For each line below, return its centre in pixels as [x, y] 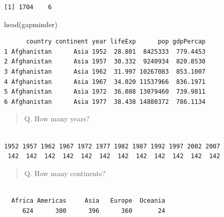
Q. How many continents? [65, 173]
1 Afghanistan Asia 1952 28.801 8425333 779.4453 [105, 51]
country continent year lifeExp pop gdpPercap [116, 42]
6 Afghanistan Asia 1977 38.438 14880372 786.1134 [105, 102]
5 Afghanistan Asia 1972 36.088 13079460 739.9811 [105, 92]
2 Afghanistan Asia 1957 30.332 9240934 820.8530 [105, 62]
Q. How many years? [57, 118]
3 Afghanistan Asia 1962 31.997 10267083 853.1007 [105, 71]
